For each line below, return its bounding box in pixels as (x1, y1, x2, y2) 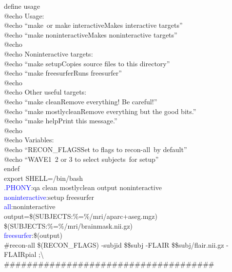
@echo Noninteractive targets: (4, 48, 93, 58)
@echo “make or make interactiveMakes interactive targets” (4, 20, 183, 30)
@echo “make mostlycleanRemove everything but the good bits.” (4, 106, 196, 116)
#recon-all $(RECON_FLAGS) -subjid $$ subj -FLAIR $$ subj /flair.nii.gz (4, 239, 224, 250)
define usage (4, 1, 40, 11)
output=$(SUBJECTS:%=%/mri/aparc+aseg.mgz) (4, 211, 157, 221)
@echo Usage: (4, 10, 44, 20)
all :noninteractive (4, 201, 56, 212)
